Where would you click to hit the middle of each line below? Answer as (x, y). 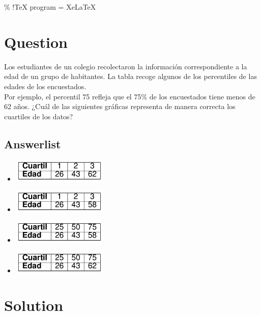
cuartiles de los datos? (39, 116)
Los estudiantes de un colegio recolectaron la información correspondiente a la (126, 66)
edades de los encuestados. (45, 86)
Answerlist (33, 143)
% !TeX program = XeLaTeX (50, 7)
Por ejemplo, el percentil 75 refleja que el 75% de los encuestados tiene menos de (130, 96)
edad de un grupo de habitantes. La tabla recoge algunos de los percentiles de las (130, 76)
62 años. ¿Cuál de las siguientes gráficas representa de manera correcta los (120, 106)
